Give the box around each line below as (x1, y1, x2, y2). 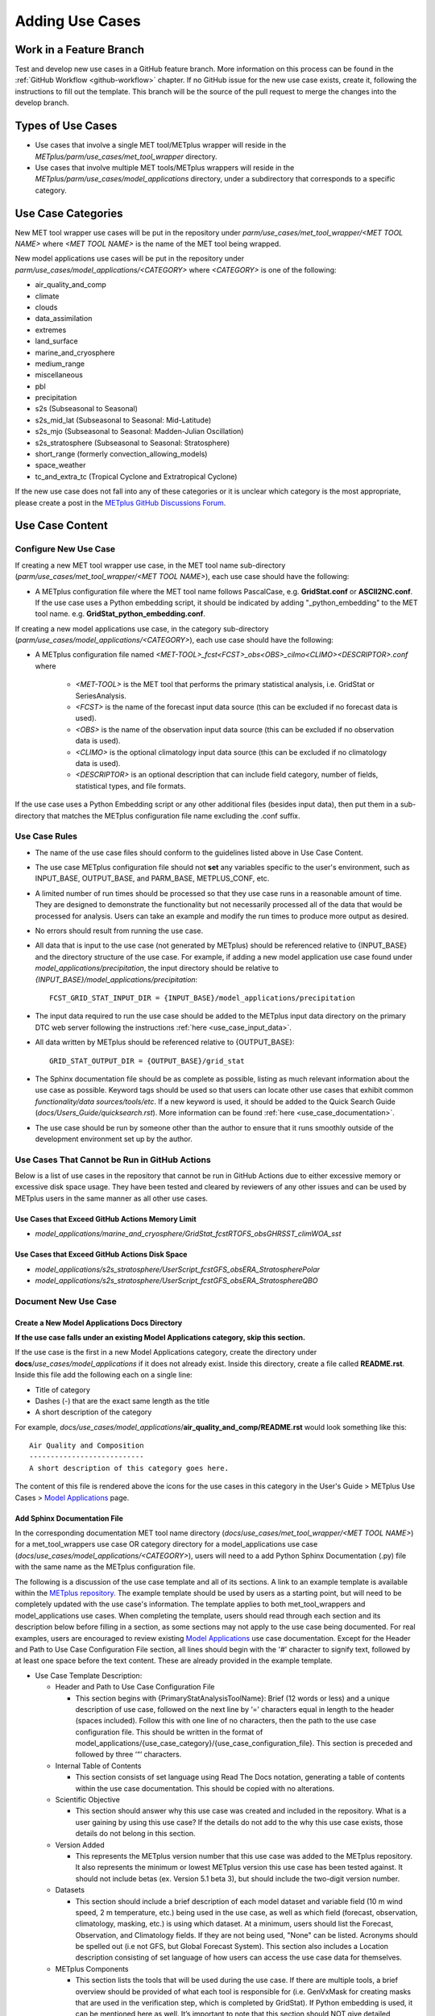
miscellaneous (35, 370, 84, 380)
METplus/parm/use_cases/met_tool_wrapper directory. (35, 152, 217, 161)
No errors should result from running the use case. (35, 926, 204, 935)
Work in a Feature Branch (14, 43, 145, 56)
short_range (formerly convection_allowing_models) (35, 449, 208, 459)
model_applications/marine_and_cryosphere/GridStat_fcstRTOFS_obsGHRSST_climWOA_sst (35, 1229, 342, 1239)
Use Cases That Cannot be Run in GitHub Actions (14, 1154, 211, 1165)
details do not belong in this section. (75, 1829, 197, 1839)
